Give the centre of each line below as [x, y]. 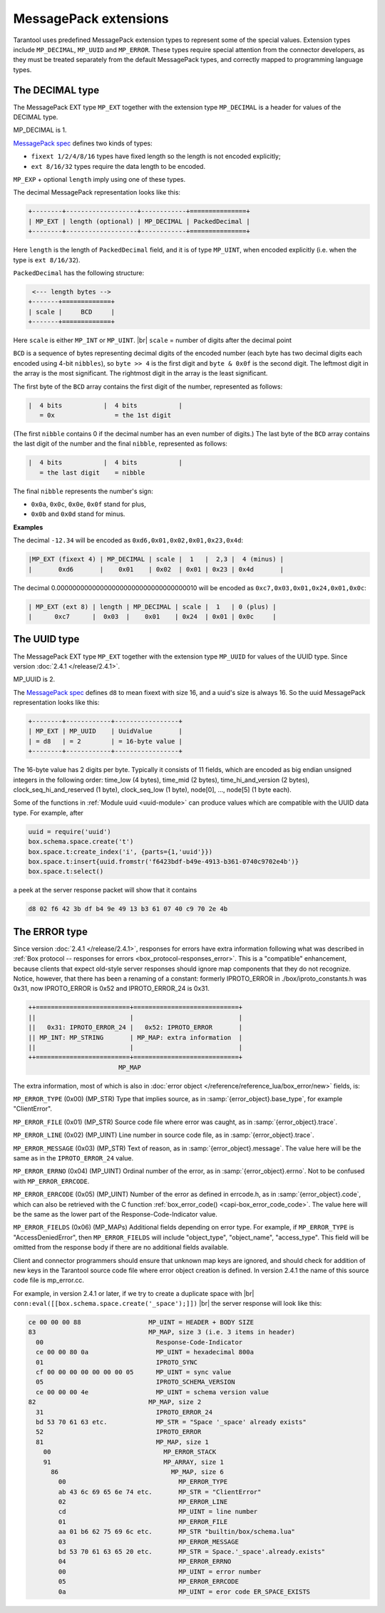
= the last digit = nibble [92, 473]
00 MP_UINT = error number [160, 1571]
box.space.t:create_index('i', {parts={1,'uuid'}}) [120, 851]
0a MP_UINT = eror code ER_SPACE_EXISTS [184, 1592]
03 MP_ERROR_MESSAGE [148, 1542]
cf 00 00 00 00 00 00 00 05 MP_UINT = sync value [134, 1372]
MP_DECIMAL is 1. [40, 130]
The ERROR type [51, 931]
